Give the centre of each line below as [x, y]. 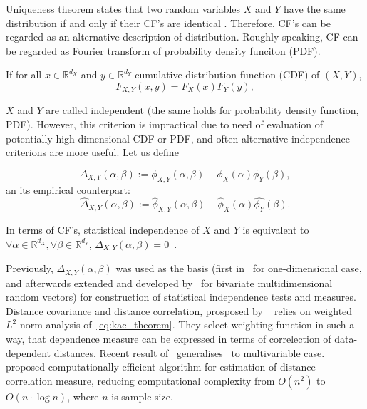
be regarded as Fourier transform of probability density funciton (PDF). [163, 50]
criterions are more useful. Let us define [92, 152]
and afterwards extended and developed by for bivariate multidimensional [169, 283]
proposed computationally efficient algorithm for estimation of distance [161, 367]
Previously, [30, 268]
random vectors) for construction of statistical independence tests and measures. [181, 297]
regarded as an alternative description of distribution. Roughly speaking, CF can [182, 37]
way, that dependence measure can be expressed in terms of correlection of [169, 339]
